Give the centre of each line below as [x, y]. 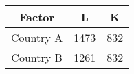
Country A [37, 37]
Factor [37, 17]
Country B [37, 57]
